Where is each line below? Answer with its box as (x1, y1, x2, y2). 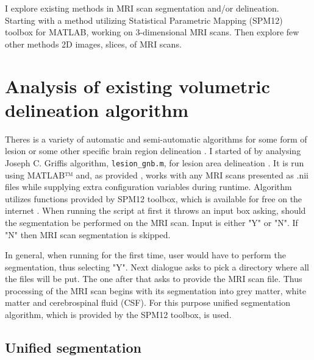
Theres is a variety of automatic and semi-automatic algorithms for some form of (5, 132, 307, 145)
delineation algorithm (5, 97, 189, 122)
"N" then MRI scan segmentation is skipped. (5, 228, 171, 241)
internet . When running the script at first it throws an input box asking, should (5, 204, 306, 217)
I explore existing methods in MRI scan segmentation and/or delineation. (5, 2, 279, 14)
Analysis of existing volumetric (5, 73, 270, 98)
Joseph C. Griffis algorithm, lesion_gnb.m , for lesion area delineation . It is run (5, 156, 304, 169)
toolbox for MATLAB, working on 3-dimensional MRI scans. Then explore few (5, 26, 299, 38)
